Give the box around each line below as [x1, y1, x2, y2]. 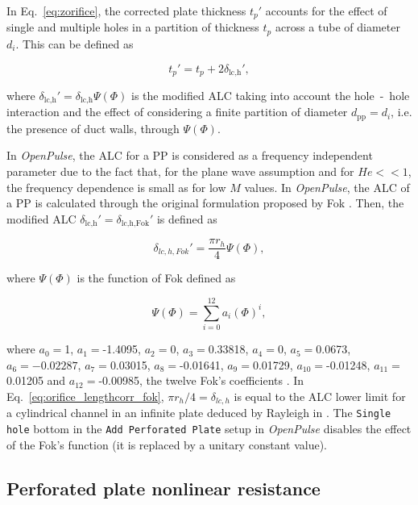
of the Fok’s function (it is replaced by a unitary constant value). [6, 436, 327, 453]
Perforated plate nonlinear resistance [6, 475, 321, 500]
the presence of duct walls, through [6, 119, 180, 136]
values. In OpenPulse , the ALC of [244, 178, 410, 195]
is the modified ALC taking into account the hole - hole [131, 86, 410, 103]
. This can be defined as [15, 35, 134, 52]
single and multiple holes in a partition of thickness [6, 19, 259, 35]
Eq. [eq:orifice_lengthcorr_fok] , [6, 387, 164, 404]
